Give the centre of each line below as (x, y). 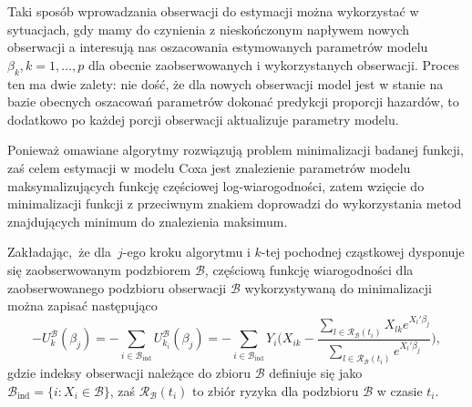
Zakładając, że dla (59, 252)
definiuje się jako (316, 373)
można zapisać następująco (82, 305)
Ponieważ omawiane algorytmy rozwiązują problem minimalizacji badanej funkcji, (236, 150)
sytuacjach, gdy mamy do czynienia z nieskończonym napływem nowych (209, 29)
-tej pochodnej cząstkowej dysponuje (363, 252)
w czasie (400, 390)
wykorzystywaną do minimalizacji (338, 287)
